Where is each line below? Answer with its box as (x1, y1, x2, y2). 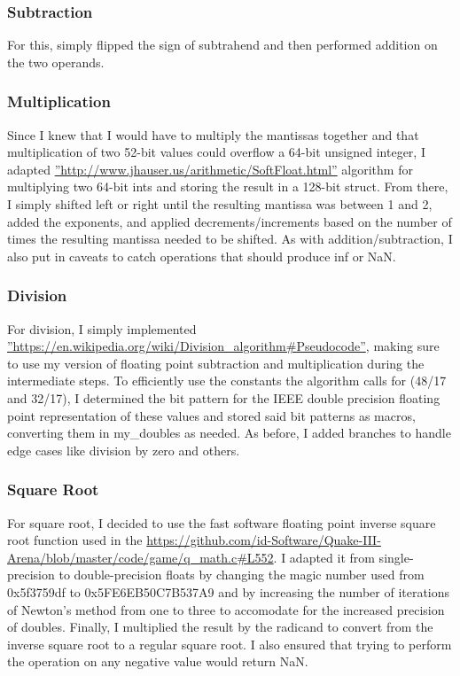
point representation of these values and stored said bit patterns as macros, (7, 406, 416, 424)
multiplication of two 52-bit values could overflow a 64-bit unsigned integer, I (7, 143, 425, 161)
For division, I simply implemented (7, 319, 197, 338)
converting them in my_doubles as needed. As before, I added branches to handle (7, 423, 451, 442)
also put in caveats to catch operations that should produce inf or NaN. (7, 246, 396, 265)
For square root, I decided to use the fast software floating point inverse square (7, 513, 436, 532)
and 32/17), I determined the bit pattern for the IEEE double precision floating (7, 388, 441, 407)
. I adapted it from (273, 548, 375, 566)
